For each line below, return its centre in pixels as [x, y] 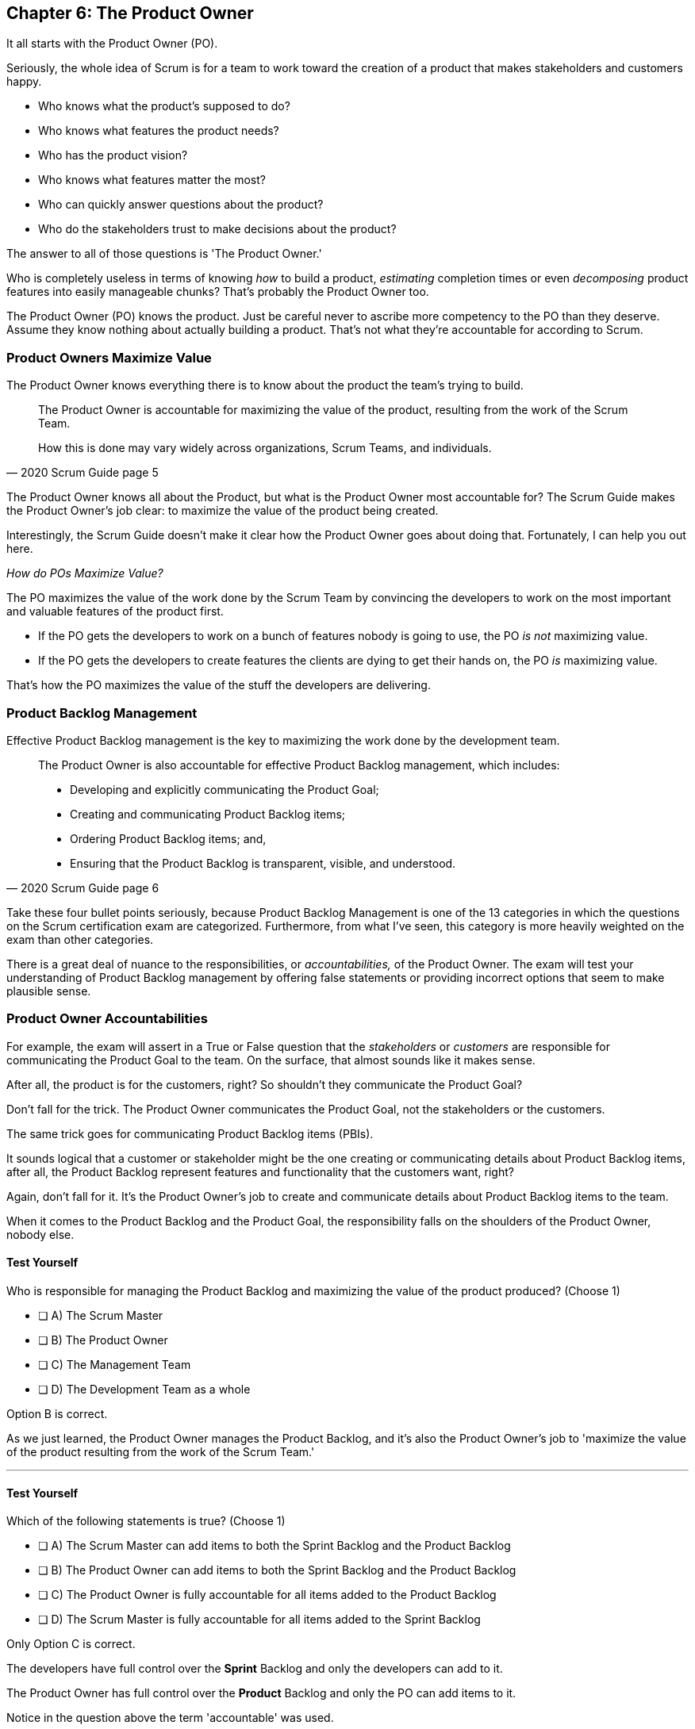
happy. [24, 82]
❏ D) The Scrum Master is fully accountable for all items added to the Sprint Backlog [259, 1620]
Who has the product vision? [113, 155]
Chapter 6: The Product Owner [130, 13]
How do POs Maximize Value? [85, 573]
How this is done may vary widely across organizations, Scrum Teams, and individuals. [265, 448]
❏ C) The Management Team [115, 1364]
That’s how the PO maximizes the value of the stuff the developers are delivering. [219, 685]
